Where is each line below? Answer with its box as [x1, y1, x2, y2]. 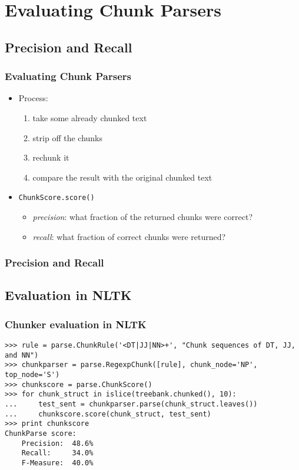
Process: [18, 92, 48, 104]
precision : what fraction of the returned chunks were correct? [32, 211, 253, 222]
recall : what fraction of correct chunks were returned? [32, 230, 226, 242]
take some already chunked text [32, 111, 147, 124]
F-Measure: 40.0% [21, 458, 94, 467]
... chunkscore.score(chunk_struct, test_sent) [5, 409, 211, 418]
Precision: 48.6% [21, 439, 94, 448]
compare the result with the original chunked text [32, 171, 212, 183]
